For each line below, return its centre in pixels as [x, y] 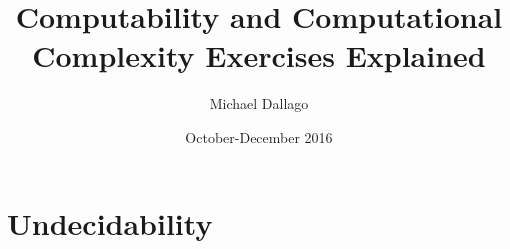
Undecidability [110, 222]
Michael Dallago [259, 103]
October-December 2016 [259, 136]
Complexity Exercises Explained [259, 55]
